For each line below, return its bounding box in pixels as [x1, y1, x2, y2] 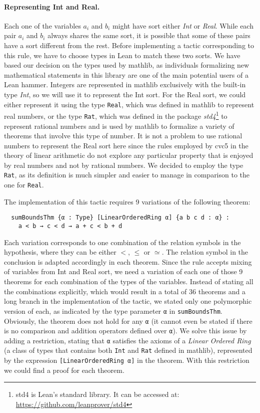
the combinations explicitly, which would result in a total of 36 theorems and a [4, 286, 245, 296]
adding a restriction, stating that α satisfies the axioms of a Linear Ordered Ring [4, 335, 251, 345]
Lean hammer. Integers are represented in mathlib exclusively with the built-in [4, 79, 246, 90]
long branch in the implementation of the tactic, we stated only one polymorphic [4, 296, 252, 306]
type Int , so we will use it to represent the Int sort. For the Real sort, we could [4, 89, 246, 99]
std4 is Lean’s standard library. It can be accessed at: [15, 389, 179, 399]
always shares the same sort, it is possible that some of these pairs [47, 30, 250, 41]
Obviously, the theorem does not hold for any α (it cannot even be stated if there [4, 315, 252, 326]
